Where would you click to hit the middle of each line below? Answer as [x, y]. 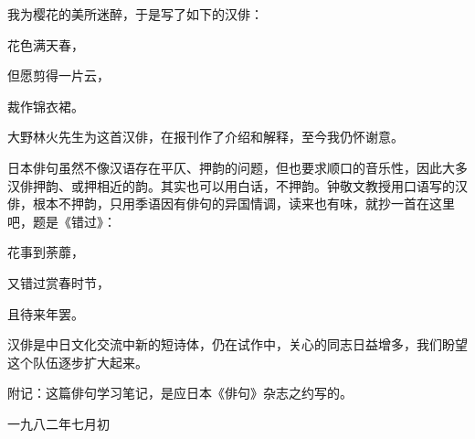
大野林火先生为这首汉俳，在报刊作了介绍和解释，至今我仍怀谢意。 [206, 137]
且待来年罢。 [46, 313]
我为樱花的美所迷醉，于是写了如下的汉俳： [135, 14]
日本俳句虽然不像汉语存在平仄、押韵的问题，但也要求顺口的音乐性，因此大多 [237, 167]
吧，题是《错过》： [62, 221]
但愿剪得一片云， [58, 75]
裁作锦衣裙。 [46, 106]
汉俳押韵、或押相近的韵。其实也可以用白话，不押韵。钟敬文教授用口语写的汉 [237, 185]
